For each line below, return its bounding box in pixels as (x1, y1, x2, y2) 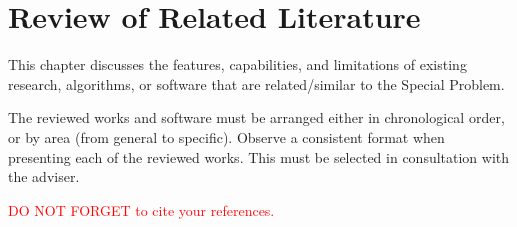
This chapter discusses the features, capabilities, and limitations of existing (8, 54, 467, 75)
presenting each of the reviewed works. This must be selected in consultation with (8, 146, 510, 167)
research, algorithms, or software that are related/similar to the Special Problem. (8, 73, 505, 94)
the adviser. (8, 166, 80, 187)
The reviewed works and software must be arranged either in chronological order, (8, 107, 505, 128)
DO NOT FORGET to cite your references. (8, 199, 275, 220)
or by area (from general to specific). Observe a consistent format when (8, 126, 445, 147)
